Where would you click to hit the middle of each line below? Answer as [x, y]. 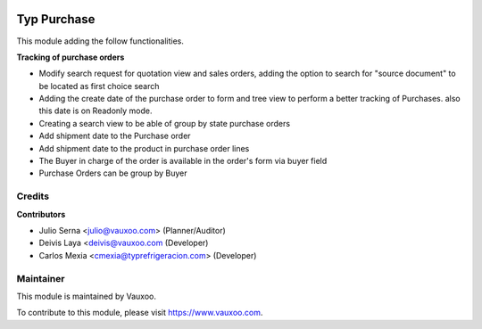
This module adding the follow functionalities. [100, 41]
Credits [33, 196]
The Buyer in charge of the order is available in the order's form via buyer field [183, 161]
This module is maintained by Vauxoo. [86, 296]
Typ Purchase [56, 19]
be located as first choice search [99, 86]
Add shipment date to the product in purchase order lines [144, 148]
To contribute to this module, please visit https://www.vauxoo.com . [140, 313]
